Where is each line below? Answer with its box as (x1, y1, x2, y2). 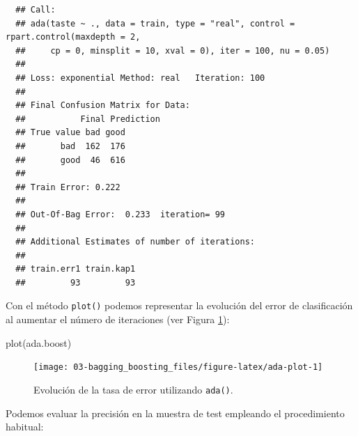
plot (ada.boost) (6, 335, 72, 350)
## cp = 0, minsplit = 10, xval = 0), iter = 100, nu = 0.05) (15, 45, 330, 56)
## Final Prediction (15, 114, 160, 124)
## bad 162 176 (15, 141, 125, 151)
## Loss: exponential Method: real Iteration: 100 (15, 72, 265, 83)
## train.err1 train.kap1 (15, 264, 136, 274)
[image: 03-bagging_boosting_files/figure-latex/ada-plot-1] (33, 362, 323, 373)
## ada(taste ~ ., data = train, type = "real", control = (15, 18, 295, 29)
